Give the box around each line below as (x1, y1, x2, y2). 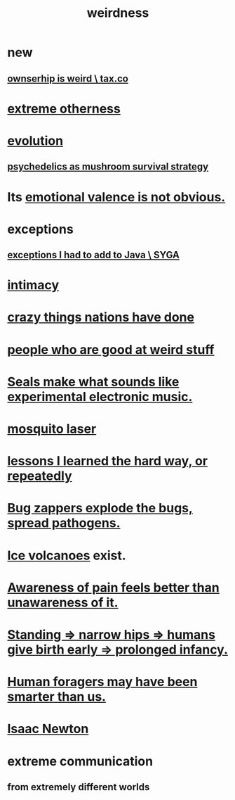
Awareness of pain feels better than (7, 579, 220, 595)
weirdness (86, 5, 149, 21)
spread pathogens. (7, 515, 121, 531)
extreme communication (7, 753, 153, 769)
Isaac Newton (7, 721, 89, 737)
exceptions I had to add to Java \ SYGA (7, 249, 180, 261)
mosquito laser (7, 421, 97, 437)
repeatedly (7, 468, 72, 484)
